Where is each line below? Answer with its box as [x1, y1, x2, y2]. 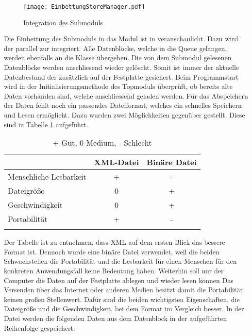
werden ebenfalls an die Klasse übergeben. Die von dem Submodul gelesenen [4, 52, 232, 63]
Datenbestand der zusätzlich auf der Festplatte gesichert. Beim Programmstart [4, 71, 239, 82]
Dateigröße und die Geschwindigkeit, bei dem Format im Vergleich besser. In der [4, 303, 244, 314]
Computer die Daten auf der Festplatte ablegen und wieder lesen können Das [4, 275, 234, 285]
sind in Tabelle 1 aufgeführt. [4, 119, 88, 129]
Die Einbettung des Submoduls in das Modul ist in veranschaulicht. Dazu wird [4, 34, 238, 44]
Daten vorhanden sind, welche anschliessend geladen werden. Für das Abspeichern [4, 90, 248, 101]
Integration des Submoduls [23, 17, 103, 27]
